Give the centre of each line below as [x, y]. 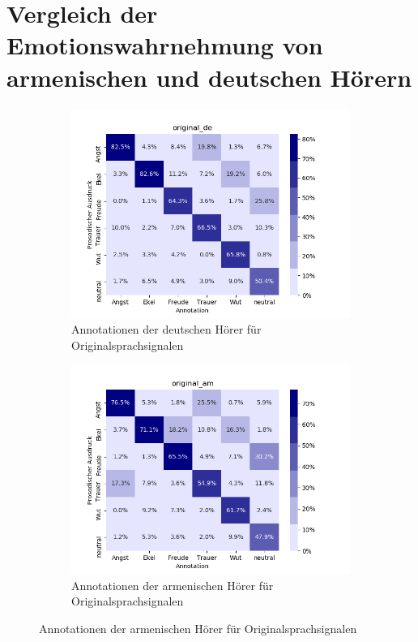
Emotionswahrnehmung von [165, 45]
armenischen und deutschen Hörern [209, 77]
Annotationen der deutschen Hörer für [166, 329]
